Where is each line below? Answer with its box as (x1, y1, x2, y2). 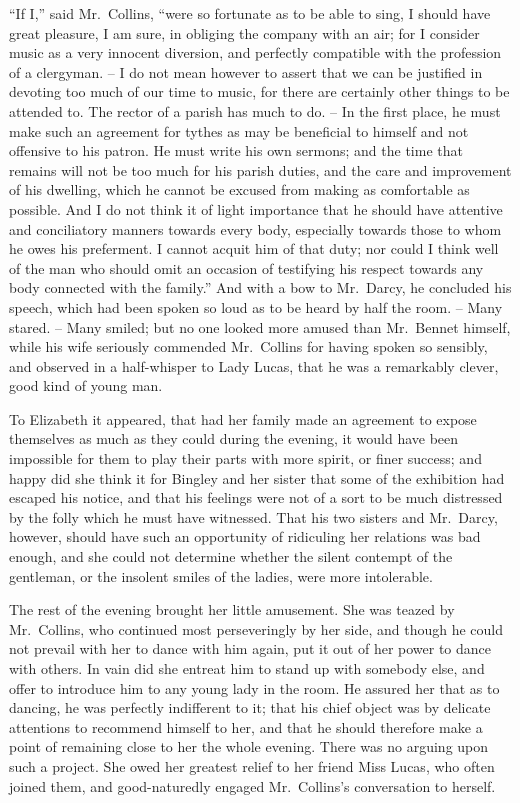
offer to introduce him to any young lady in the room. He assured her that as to (9, 677, 500, 698)
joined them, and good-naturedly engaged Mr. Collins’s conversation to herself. (9, 775, 496, 796)
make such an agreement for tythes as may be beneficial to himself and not (9, 120, 469, 141)
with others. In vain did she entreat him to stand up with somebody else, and (9, 658, 485, 678)
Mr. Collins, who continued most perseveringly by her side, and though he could (9, 618, 504, 639)
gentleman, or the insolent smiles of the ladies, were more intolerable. (9, 565, 433, 586)
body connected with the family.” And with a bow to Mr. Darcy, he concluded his (9, 277, 512, 298)
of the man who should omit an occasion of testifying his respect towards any (9, 257, 484, 278)
